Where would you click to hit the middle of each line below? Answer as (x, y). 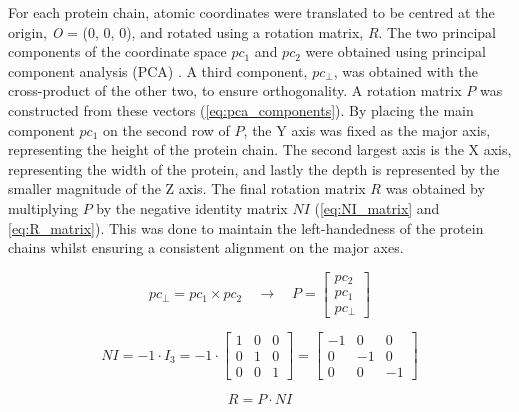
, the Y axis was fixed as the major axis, (367, 129)
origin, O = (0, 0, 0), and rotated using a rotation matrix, (186, 31)
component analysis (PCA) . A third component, (158, 70)
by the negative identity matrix (192, 207)
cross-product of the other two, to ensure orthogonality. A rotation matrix (235, 90)
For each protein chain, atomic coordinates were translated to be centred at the (251, 12)
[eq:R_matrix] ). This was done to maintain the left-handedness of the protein (246, 227)
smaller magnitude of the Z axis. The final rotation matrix (187, 188)
